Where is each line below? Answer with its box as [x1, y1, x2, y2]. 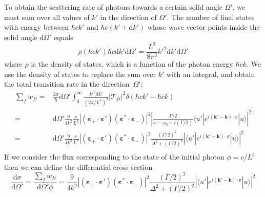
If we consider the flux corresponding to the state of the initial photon [4, 151, 225, 162]
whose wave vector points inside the [147, 22, 260, 32]
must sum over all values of [4, 11, 90, 22]
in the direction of [100, 11, 157, 22]
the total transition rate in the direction [4, 78, 130, 89]
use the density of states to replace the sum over [4, 68, 156, 79]
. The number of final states [167, 11, 255, 22]
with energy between [4, 22, 69, 32]
